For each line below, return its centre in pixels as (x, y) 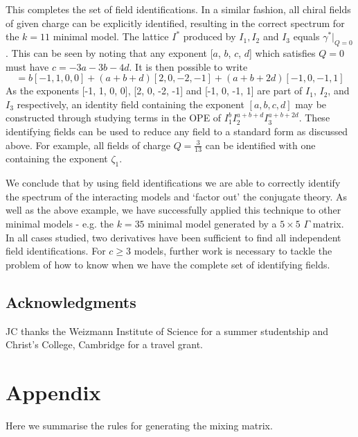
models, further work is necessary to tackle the (233, 251)
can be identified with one (260, 145)
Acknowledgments (71, 301)
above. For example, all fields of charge (88, 145)
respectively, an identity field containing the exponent (131, 104)
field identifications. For (56, 251)
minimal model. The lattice (111, 36)
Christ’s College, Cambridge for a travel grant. (105, 344)
